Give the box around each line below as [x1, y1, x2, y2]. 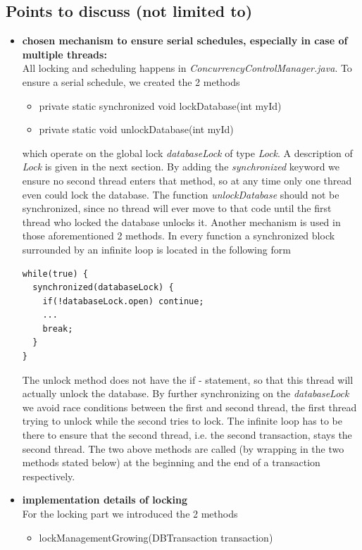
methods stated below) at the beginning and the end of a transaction [22, 455, 320, 470]
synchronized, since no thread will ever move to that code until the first [22, 201, 332, 215]
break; [42, 323, 73, 334]
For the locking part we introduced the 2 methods [22, 506, 238, 521]
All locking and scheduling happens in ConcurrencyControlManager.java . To [22, 61, 352, 75]
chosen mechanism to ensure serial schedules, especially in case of [22, 33, 348, 48]
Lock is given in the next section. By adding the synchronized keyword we [22, 159, 340, 174]
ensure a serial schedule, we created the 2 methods [22, 74, 240, 89]
